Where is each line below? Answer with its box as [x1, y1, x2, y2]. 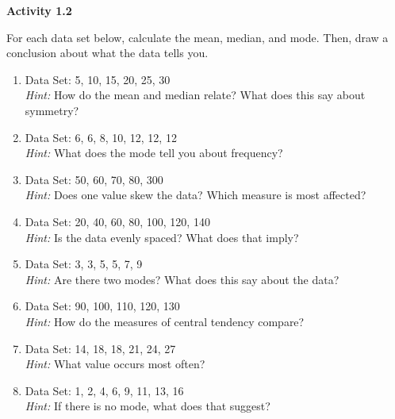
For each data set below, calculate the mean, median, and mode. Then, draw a [6, 29, 389, 45]
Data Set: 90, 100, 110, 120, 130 [25, 298, 180, 314]
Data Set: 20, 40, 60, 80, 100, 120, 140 [25, 213, 210, 229]
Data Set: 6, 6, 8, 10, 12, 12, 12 [25, 129, 177, 145]
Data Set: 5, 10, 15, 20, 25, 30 [25, 71, 171, 87]
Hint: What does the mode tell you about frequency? [25, 144, 283, 161]
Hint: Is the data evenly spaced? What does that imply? [25, 229, 299, 245]
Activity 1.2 [6, 2, 72, 18]
